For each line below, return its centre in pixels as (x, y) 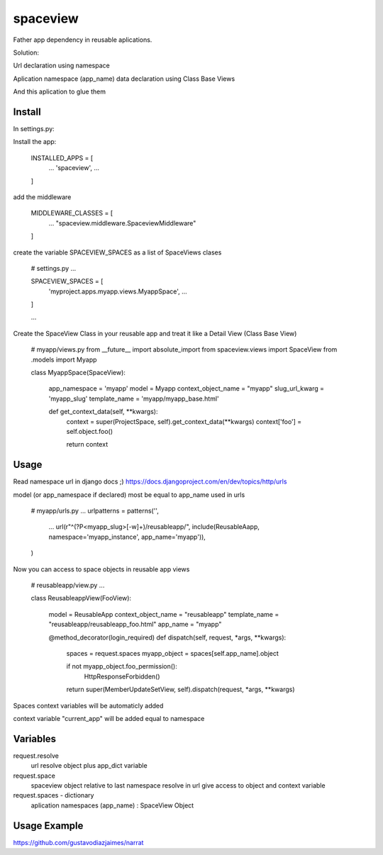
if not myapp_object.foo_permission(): (122, 666)
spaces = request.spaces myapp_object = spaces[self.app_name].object (173, 653)
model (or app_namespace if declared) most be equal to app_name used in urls (129, 494)
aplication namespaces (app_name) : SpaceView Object (112, 805)
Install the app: (35, 142)
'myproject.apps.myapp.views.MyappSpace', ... (118, 291)
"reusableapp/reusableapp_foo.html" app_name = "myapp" (135, 625)
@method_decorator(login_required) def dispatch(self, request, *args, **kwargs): (167, 637)
